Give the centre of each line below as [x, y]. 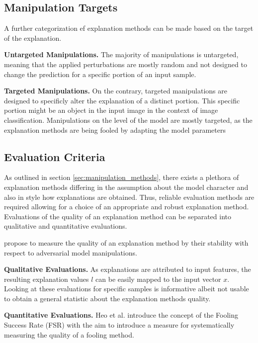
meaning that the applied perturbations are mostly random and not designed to [126, 64]
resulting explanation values [46, 279]
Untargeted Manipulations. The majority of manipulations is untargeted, [121, 54]
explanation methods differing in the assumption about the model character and [126, 187]
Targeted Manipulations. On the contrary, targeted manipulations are [116, 91]
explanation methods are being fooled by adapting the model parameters [115, 129]
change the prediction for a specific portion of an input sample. [100, 74]
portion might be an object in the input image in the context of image [111, 110]
